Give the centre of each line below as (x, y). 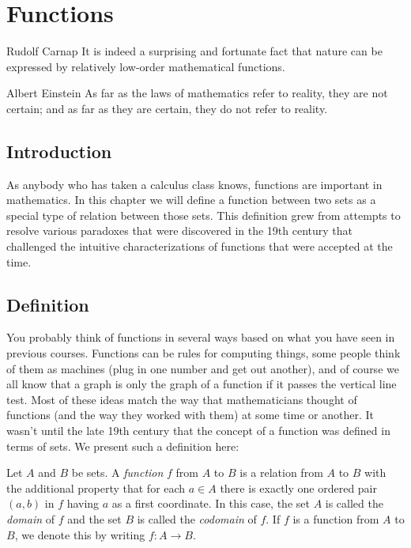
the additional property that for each (96, 488)
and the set (94, 519)
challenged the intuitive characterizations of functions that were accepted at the (200, 246)
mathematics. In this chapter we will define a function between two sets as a (191, 200)
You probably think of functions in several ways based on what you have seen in (201, 337)
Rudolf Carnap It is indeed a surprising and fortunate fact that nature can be (194, 51)
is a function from (336, 519)
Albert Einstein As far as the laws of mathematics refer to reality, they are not (197, 93)
